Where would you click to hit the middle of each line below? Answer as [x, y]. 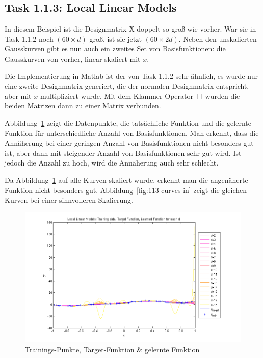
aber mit [18, 95]
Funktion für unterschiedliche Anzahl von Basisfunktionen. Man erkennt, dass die [132, 133]
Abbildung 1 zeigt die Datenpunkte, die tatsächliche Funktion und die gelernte [128, 123]
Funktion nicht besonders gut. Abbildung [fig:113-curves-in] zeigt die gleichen [126, 190]
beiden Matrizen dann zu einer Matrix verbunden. [83, 106]
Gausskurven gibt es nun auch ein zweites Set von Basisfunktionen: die [115, 49]
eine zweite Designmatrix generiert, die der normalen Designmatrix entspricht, [127, 86]
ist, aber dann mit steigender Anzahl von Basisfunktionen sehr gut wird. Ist [123, 153]
